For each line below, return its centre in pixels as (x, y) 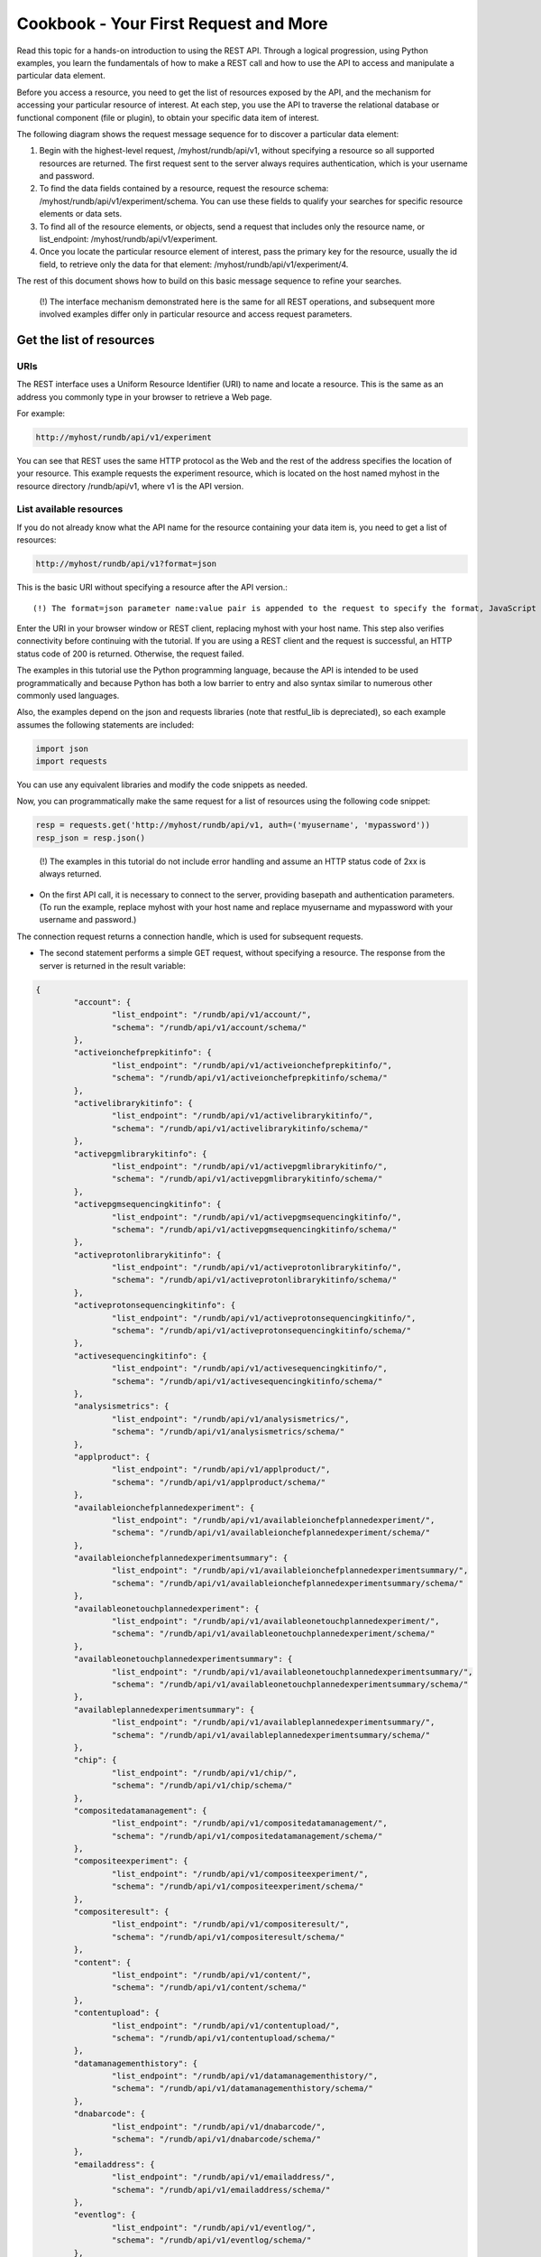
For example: (41, 413)
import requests (72, 762)
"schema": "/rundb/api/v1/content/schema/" (209, 1988)
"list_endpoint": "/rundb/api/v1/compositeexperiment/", (240, 1874)
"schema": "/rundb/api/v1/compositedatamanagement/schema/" (247, 1836)
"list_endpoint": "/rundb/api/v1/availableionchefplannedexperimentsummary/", (290, 1570)
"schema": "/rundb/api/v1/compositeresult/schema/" (228, 1937)
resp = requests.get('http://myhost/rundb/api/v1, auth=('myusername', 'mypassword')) (233, 825)
